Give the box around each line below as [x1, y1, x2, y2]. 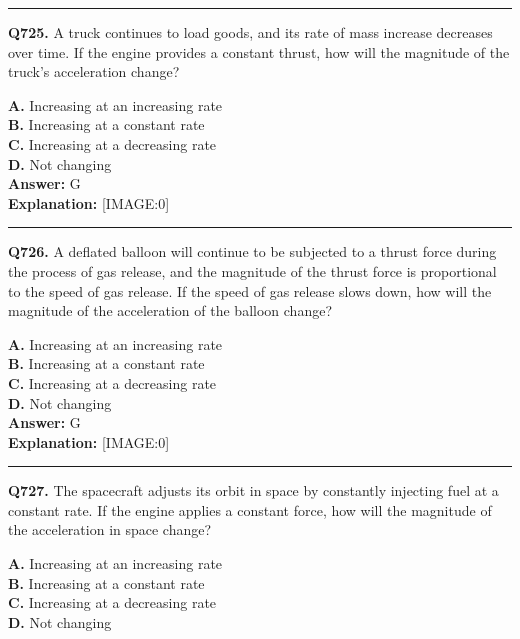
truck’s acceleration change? [8, 61, 180, 82]
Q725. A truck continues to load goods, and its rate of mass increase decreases [8, 22, 493, 42]
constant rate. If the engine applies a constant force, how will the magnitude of [8, 499, 492, 520]
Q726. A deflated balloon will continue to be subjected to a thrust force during [8, 241, 497, 262]
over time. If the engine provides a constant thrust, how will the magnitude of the [8, 41, 510, 62]
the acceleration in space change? [8, 519, 212, 540]
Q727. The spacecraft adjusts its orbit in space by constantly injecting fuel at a [8, 480, 499, 501]
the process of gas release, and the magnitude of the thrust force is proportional [8, 260, 497, 281]
